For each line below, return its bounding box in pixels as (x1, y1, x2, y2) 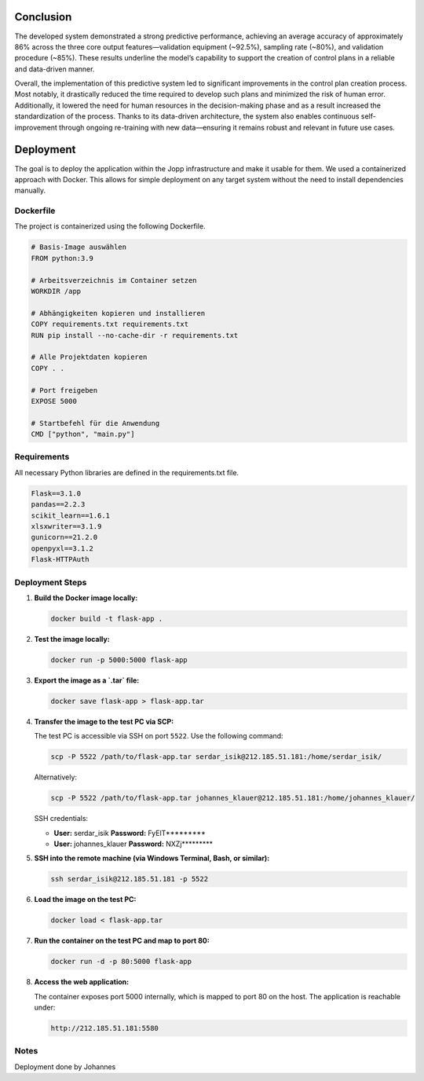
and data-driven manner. (14, 64, 95, 74)
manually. (14, 185, 46, 196)
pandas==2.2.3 (31, 500, 86, 509)
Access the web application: (34, 977, 130, 987)
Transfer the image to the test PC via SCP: (34, 716, 174, 726)
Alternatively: (34, 772, 78, 782)
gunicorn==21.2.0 (31, 533, 98, 542)
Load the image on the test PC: (34, 895, 137, 904)
